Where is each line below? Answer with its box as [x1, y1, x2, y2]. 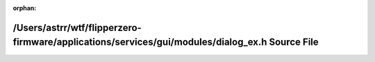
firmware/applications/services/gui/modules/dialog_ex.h [12, 37, 267, 48]
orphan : [12, 4, 37, 12]
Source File [268, 37, 319, 48]
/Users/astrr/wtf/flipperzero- [12, 21, 142, 34]
